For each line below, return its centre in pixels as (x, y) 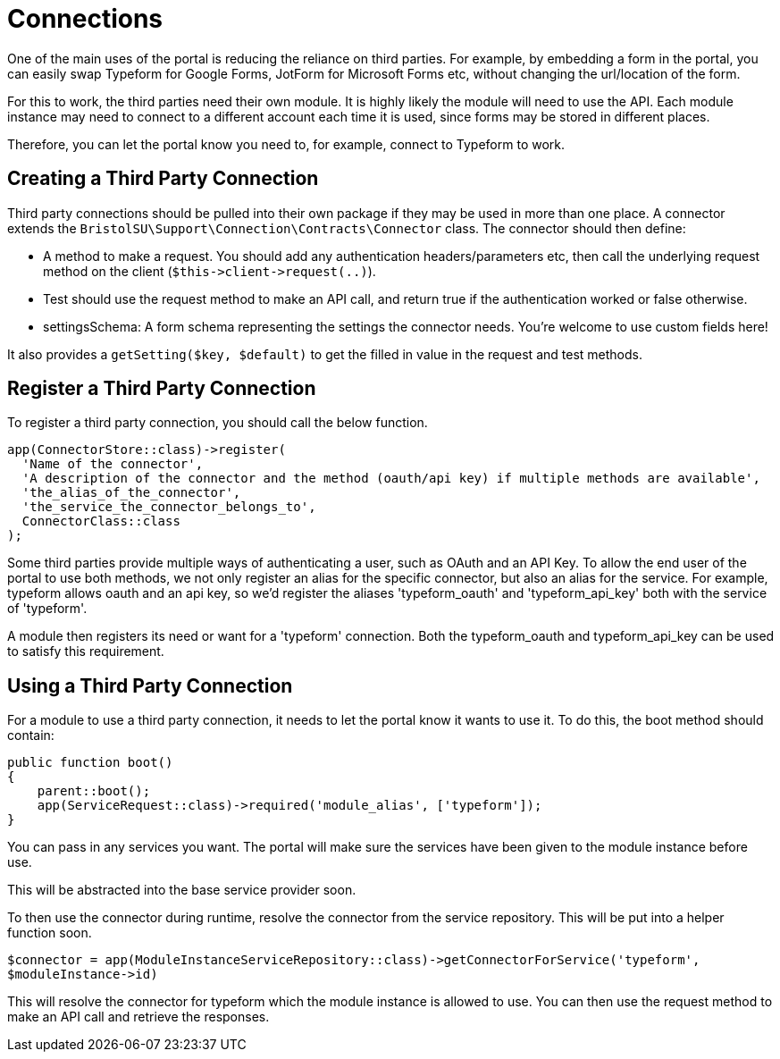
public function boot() (90, 763)
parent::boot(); (94, 791)
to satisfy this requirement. (86, 651)
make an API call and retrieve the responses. (138, 1017)
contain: (31, 735)
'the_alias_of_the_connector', (131, 493)
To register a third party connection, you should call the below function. (218, 423)
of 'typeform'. (47, 609)
